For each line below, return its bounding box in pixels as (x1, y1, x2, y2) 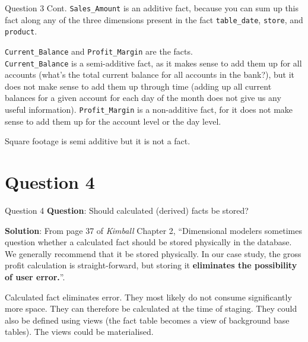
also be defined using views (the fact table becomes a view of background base (5, 313, 290, 326)
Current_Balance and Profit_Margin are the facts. (5, 45, 193, 57)
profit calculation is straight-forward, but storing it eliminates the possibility (5, 259, 297, 271)
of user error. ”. (5, 271, 65, 283)
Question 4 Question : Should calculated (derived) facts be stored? (5, 204, 249, 217)
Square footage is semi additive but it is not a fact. (5, 135, 190, 147)
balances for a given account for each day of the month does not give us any (5, 91, 281, 104)
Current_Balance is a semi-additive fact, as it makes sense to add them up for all (5, 56, 302, 69)
